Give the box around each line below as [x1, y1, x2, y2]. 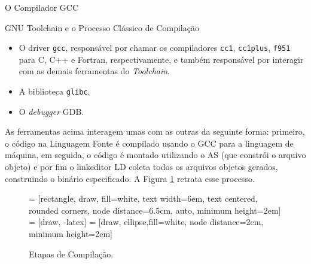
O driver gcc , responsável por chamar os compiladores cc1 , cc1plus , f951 [19, 41, 291, 54]
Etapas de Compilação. [29, 247, 114, 260]
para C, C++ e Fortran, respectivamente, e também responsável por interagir [19, 53, 304, 65]
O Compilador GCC [5, 1, 79, 13]
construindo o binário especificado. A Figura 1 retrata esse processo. [5, 172, 255, 184]
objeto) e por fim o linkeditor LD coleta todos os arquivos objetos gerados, [5, 160, 278, 173]
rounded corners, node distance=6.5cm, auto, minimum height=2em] [29, 204, 281, 216]
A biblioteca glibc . [19, 85, 90, 98]
